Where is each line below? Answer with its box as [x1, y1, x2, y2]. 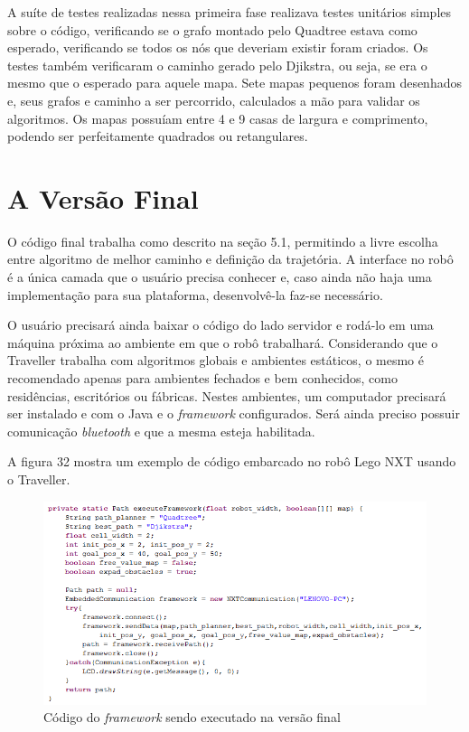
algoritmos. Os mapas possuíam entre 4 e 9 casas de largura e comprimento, [7, 108, 428, 127]
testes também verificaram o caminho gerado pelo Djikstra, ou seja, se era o [7, 55, 427, 74]
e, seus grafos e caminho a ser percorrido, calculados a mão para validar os [7, 90, 420, 109]
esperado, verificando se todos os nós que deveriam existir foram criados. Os [7, 38, 428, 57]
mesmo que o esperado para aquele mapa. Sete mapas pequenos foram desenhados [7, 73, 462, 92]
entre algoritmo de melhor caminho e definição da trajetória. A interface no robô [7, 249, 454, 268]
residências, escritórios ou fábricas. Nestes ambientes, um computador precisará [7, 386, 446, 405]
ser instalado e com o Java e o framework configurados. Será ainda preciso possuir [7, 404, 460, 423]
